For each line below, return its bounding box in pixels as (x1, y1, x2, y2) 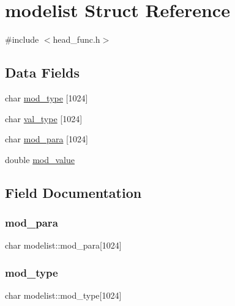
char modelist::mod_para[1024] (5, 239, 122, 252)
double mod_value (5, 153, 75, 166)
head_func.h (53, 33, 100, 46)
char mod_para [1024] (5, 133, 88, 145)
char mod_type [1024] (5, 91, 88, 104)
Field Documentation (5, 183, 142, 202)
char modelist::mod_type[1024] (5, 289, 122, 302)
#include (5, 33, 39, 46)
